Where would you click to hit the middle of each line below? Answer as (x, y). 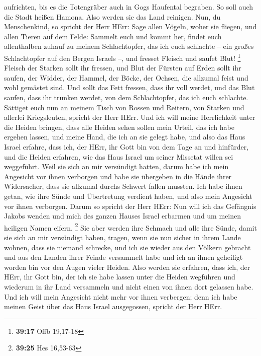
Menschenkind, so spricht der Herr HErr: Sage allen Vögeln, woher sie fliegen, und (130, 26)
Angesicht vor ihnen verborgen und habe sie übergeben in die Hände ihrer (118, 176)
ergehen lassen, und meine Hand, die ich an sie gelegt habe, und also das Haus (125, 137)
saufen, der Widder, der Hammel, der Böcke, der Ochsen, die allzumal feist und (126, 77)
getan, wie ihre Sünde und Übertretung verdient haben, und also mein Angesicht (128, 196)
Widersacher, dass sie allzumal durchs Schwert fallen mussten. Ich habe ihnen (123, 186)
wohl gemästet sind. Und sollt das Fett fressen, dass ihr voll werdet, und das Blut (129, 87)
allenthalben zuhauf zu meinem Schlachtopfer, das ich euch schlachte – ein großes (129, 46)
